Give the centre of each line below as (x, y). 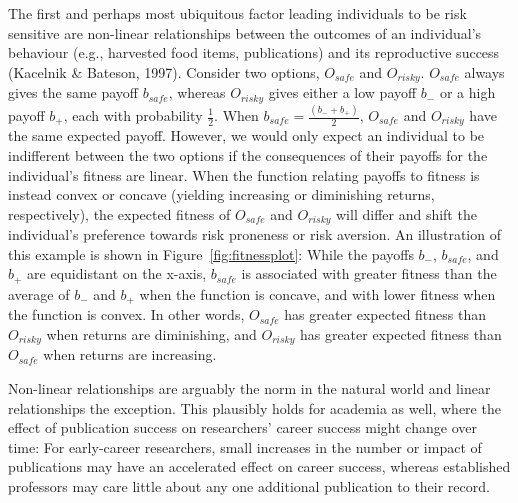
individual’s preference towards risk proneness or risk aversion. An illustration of (254, 234)
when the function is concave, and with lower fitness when (317, 293)
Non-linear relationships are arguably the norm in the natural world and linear (249, 388)
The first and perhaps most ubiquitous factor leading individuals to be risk (237, 13)
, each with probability (133, 115)
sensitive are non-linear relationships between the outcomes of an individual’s (245, 32)
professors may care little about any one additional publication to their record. (249, 485)
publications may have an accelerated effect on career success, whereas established (259, 466)
